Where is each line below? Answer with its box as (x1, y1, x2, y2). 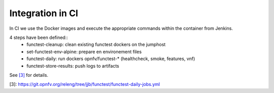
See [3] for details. (9, 72, 48, 78)
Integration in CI (9, 8, 79, 19)
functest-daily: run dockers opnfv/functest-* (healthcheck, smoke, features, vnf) (26, 56, 195, 62)
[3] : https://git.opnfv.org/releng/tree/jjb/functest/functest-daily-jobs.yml (9, 81, 160, 87)
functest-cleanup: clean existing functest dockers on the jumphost (26, 41, 166, 48)
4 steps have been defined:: (9, 34, 68, 40)
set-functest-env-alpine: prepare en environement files (26, 49, 142, 55)
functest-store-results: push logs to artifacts (26, 63, 119, 69)
